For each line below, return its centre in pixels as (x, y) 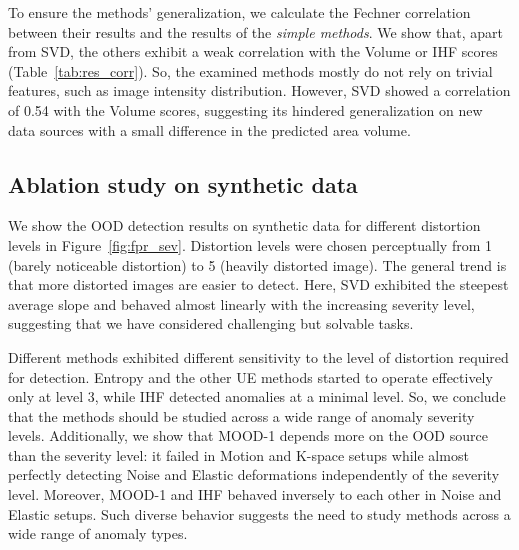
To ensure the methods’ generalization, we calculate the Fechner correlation (239, 12)
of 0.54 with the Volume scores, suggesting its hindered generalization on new (245, 109)
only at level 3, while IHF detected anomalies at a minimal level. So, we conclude (257, 396)
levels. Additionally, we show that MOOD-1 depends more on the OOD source (248, 435)
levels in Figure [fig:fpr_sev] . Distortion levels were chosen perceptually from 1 (250, 244)
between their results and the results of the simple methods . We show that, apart (255, 31)
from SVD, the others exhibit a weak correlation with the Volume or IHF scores (253, 51)
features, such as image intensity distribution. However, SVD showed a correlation (259, 90)
